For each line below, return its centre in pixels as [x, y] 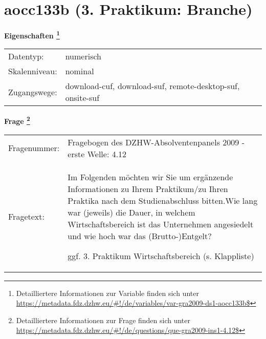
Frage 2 [17, 120]
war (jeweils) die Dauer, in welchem [131, 212]
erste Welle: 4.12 [97, 154]
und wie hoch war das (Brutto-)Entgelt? [140, 236]
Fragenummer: [34, 148]
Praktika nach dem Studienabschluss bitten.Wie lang [163, 200]
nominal [80, 71]
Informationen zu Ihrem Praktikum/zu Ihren [148, 188]
